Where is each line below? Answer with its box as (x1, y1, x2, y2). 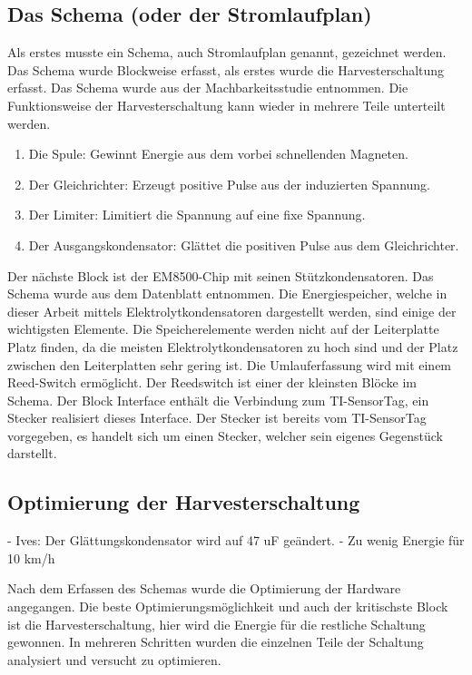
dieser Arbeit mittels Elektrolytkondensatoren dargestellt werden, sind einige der (7, 301, 457, 320)
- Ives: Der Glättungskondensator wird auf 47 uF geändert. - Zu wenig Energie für (7, 531, 465, 550)
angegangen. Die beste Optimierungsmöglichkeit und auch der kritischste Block (7, 597, 448, 616)
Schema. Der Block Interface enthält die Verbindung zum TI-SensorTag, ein (7, 390, 429, 409)
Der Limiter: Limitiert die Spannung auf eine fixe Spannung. (28, 205, 366, 224)
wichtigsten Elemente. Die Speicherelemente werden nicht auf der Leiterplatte (7, 319, 439, 338)
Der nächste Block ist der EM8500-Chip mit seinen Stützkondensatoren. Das (7, 266, 434, 285)
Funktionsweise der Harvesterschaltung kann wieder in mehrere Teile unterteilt (7, 95, 446, 114)
